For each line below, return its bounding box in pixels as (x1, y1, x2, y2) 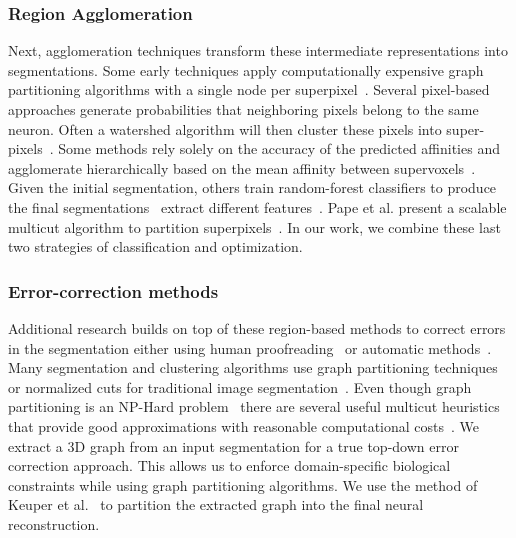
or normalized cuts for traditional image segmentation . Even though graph (8, 376, 472, 397)
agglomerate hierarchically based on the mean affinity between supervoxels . (8, 157, 476, 178)
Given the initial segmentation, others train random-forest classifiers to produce (8, 177, 497, 198)
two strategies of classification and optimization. (8, 236, 303, 257)
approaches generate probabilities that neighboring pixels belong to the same (8, 99, 479, 119)
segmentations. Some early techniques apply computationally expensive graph (8, 59, 484, 80)
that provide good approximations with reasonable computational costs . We (8, 415, 480, 436)
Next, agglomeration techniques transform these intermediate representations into (8, 40, 508, 61)
